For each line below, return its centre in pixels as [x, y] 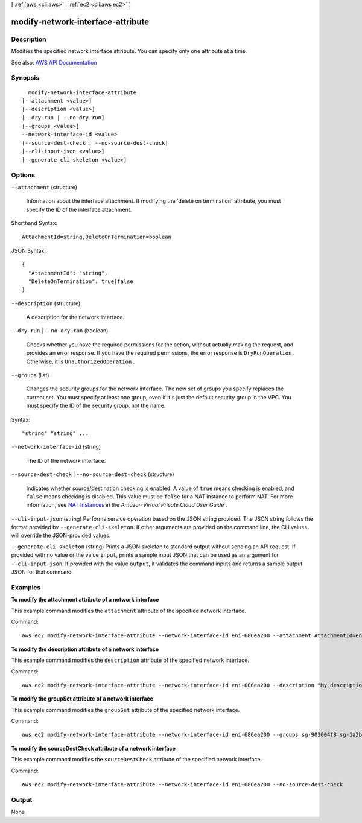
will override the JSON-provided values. [61, 535]
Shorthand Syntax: [34, 223]
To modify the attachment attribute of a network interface [85, 600]
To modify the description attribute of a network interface [85, 649]
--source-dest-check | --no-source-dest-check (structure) [93, 474]
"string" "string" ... [56, 433]
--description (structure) [46, 303]
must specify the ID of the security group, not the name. [96, 406]
